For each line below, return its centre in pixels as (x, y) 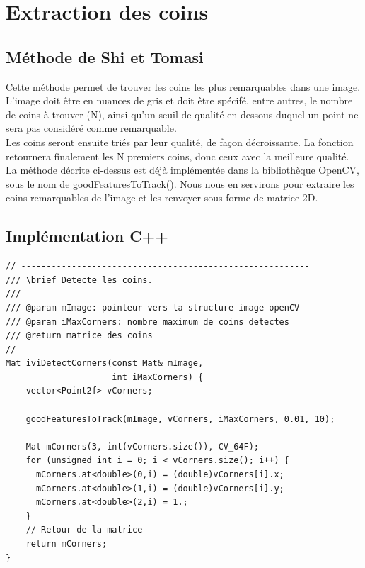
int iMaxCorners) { (158, 377)
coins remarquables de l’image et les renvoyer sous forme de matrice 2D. (162, 197)
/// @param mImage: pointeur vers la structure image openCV (153, 307)
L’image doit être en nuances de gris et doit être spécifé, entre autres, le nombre (179, 100)
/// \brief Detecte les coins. (79, 280)
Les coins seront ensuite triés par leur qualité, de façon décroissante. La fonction (180, 141)
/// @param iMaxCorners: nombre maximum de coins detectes (147, 322)
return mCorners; (66, 544)
